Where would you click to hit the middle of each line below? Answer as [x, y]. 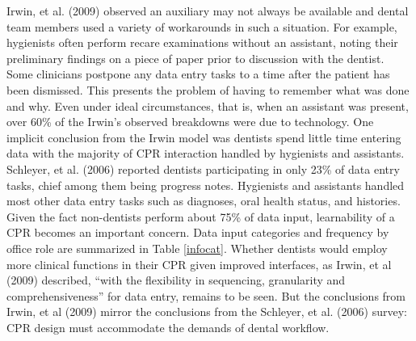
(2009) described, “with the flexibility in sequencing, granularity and [176, 280]
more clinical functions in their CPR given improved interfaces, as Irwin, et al [199, 264]
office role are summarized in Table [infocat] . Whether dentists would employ [197, 248]
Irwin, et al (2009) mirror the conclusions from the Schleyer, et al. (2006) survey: [207, 312]
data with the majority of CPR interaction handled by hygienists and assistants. [206, 153]
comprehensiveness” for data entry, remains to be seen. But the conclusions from [206, 295]
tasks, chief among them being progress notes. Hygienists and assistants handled [206, 185]
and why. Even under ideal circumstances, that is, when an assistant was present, [208, 105]
